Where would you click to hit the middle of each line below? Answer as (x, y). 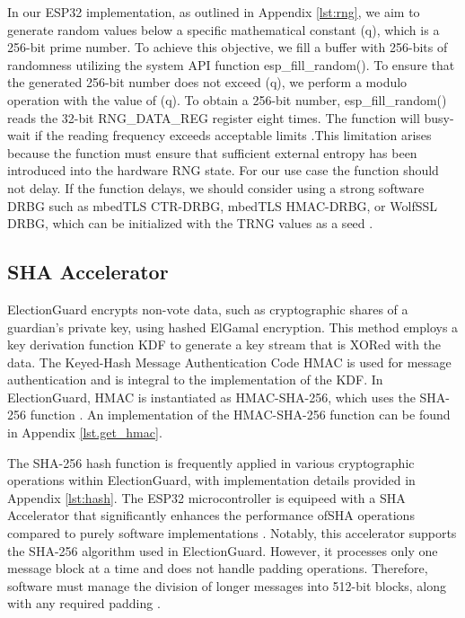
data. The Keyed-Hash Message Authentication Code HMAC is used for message (229, 362)
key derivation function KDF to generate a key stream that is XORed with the (224, 344)
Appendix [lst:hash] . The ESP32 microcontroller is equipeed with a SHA (206, 497)
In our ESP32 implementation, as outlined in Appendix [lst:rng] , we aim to (214, 12)
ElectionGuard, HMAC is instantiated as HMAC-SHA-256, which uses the (211, 397)
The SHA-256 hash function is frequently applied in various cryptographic (211, 462)
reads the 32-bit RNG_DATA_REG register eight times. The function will (214, 117)
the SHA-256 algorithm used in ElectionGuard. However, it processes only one (223, 550)
